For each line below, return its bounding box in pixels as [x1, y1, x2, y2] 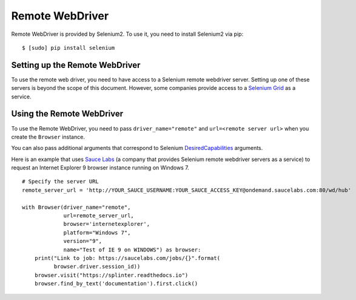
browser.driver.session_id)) [53, 263, 141, 270]
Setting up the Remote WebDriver [11, 60, 141, 70]
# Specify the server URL [22, 178, 99, 185]
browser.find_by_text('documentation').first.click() [34, 280, 198, 287]
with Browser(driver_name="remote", [22, 203, 131, 211]
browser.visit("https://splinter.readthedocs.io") [34, 271, 189, 279]
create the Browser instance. [11, 133, 85, 140]
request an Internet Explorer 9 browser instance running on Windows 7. [11, 164, 189, 171]
